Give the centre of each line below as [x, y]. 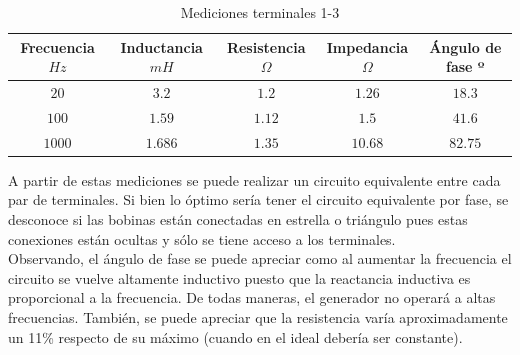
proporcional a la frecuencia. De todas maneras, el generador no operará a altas [252, 297]
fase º [465, 66]
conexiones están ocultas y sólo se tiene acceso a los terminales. [202, 238]
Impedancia [367, 46]
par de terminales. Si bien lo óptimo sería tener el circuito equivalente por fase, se [258, 199]
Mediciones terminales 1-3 [260, 12]
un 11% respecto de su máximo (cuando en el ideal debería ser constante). [235, 336]
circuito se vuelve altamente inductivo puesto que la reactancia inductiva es [239, 277]
